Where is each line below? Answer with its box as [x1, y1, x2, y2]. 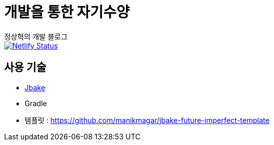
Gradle [25, 99, 47, 108]
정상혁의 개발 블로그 [4, 32, 68, 41]
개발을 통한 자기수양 [4, 4, 130, 21]
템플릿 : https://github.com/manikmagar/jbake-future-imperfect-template [25, 115, 270, 125]
